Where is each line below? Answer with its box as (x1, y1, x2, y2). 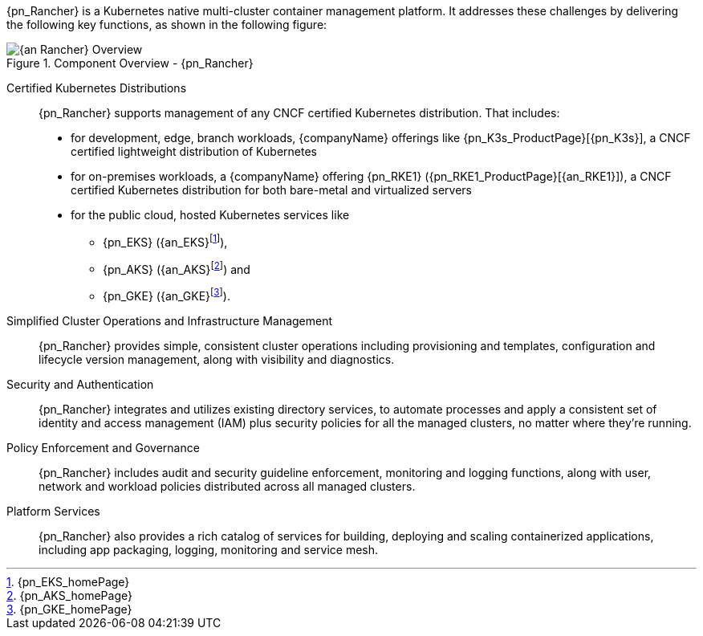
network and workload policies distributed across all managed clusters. (39, 479, 416, 493)
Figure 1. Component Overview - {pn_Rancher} (6, 56, 254, 70)
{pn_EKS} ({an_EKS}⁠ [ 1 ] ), (103, 233, 228, 249)
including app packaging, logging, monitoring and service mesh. (39, 542, 379, 556)
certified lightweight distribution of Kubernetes (71, 145, 317, 158)
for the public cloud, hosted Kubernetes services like (71, 208, 350, 222)
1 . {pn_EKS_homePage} (6, 574, 130, 589)
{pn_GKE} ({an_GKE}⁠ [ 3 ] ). (103, 287, 230, 303)
